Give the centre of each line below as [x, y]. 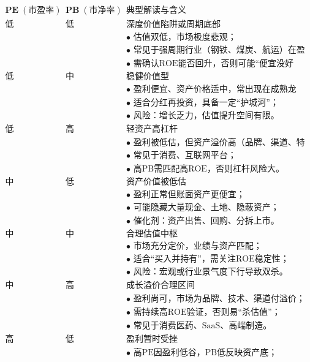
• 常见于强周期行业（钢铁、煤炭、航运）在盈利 [216, 51]
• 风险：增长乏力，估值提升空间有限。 [203, 116]
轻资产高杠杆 [152, 130]
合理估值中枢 [152, 234]
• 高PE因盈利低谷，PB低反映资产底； [202, 353]
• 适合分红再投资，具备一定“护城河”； [202, 103]
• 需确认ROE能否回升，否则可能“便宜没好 [210, 64]
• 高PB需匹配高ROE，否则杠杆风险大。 [205, 169]
